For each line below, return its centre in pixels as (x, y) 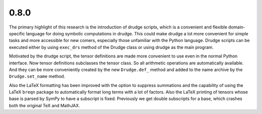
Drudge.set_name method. (37, 76)
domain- (237, 27)
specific (17, 33)
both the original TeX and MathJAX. (44, 105)
